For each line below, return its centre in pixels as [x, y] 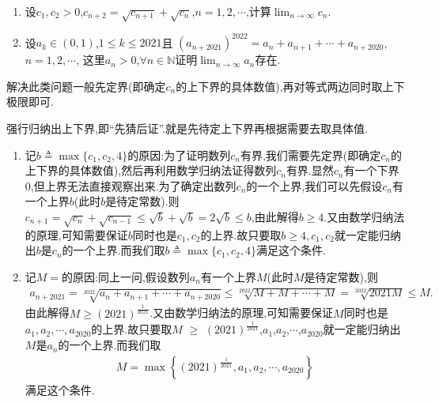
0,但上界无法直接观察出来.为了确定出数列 [131, 185]
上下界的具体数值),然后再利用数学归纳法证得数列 [151, 170]
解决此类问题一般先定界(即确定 [86, 86]
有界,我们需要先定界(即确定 [310, 154]
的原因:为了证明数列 [179, 154]
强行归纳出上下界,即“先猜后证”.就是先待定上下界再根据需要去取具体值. [187, 128]
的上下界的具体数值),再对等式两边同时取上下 [290, 86]
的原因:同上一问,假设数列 [126, 276]
